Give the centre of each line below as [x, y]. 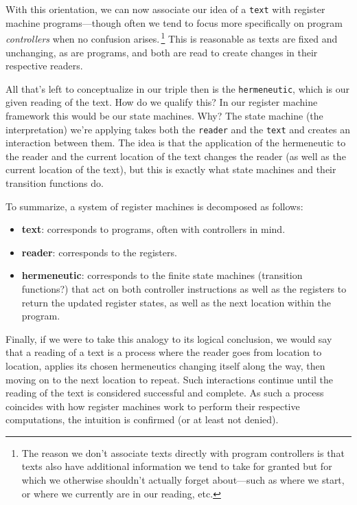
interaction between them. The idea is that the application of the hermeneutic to [176, 143]
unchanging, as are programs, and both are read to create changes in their [162, 52]
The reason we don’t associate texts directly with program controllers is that [183, 452]
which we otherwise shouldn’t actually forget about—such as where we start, [183, 480]
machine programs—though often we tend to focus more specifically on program [174, 22]
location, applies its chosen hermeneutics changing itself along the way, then [165, 365]
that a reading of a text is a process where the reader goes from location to [164, 352]
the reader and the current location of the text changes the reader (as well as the [176, 156]
